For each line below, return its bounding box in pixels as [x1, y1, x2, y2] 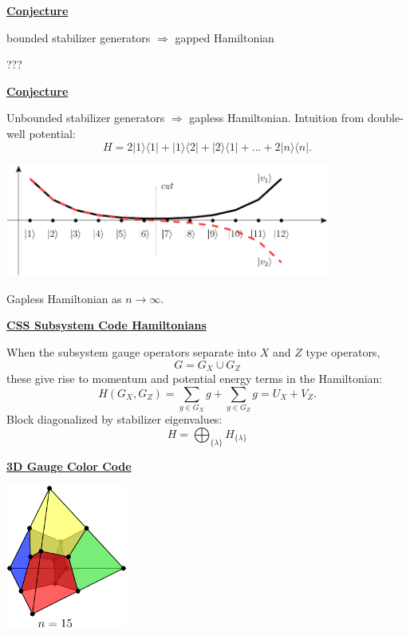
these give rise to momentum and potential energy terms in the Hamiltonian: [6, 370, 383, 387]
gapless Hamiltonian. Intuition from [189, 109, 365, 126]
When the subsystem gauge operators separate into [6, 344, 257, 361]
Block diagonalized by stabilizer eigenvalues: [6, 411, 223, 428]
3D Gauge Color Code [6, 457, 132, 474]
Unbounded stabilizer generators [6, 109, 165, 126]
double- [367, 109, 404, 126]
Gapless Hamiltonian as [6, 290, 122, 306]
